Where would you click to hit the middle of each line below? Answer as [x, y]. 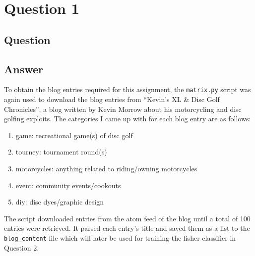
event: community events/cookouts [68, 185]
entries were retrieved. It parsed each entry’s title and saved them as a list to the [127, 228]
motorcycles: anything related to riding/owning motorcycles [106, 168]
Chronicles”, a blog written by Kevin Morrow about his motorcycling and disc [123, 109]
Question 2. [22, 247]
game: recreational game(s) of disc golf [74, 135]
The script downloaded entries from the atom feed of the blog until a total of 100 [127, 218]
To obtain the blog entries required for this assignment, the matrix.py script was [127, 89]
